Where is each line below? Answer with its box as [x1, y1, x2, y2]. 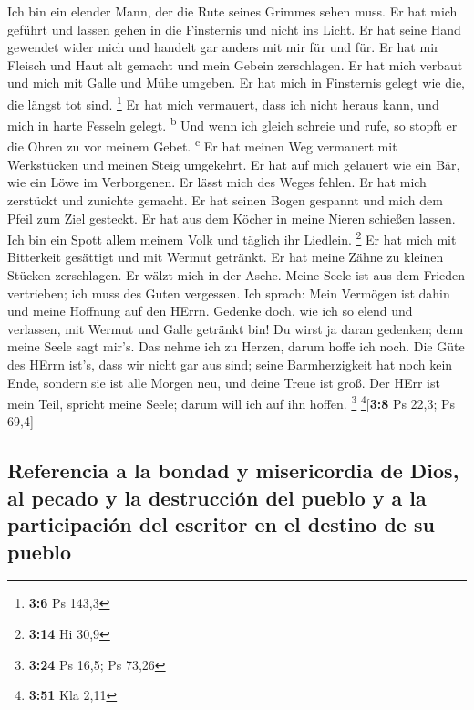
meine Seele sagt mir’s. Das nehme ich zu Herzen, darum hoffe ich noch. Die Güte [7, 337, 465, 356]
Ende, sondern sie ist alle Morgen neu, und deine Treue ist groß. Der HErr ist [7, 372, 440, 392]
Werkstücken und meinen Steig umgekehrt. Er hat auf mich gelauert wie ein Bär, [7, 154, 460, 173]
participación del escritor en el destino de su [7, 510, 435, 538]
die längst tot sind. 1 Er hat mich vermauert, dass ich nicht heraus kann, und [7, 91, 439, 113]
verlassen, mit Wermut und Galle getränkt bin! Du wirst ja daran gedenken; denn [7, 318, 464, 338]
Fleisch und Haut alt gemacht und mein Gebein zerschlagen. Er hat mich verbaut [7, 55, 463, 74]
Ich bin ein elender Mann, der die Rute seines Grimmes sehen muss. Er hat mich [7, 2, 458, 20]
